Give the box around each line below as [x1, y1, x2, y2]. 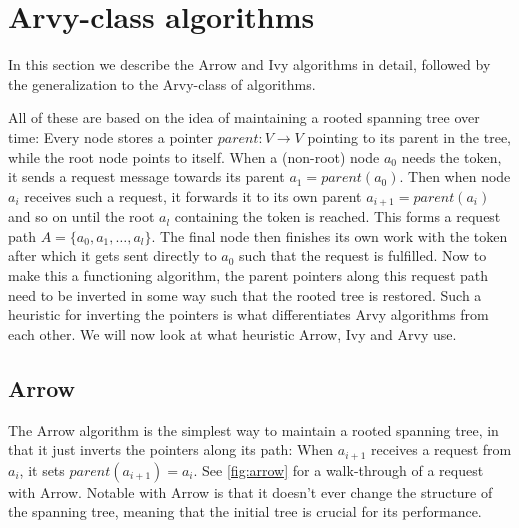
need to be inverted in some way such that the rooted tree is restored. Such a [8, 284, 482, 305]
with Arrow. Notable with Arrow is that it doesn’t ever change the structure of [8, 481, 493, 502]
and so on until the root [8, 206, 155, 227]
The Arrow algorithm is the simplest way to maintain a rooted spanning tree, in [8, 419, 499, 440]
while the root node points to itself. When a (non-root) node [8, 146, 380, 167]
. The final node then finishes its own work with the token [151, 225, 508, 246]
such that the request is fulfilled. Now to [239, 245, 487, 266]
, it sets [19, 459, 65, 480]
